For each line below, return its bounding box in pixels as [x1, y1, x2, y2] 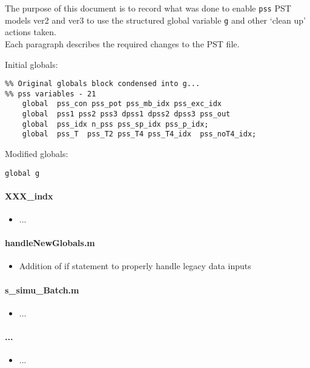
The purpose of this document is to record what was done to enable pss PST [5, 2, 291, 14]
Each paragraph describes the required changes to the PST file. [5, 37, 240, 50]
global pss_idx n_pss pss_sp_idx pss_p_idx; [22, 119, 209, 129]
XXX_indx [5, 189, 53, 202]
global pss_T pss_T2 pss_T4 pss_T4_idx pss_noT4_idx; [22, 130, 257, 139]
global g [5, 169, 40, 178]
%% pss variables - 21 [5, 89, 96, 98]
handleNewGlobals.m [5, 236, 95, 249]
